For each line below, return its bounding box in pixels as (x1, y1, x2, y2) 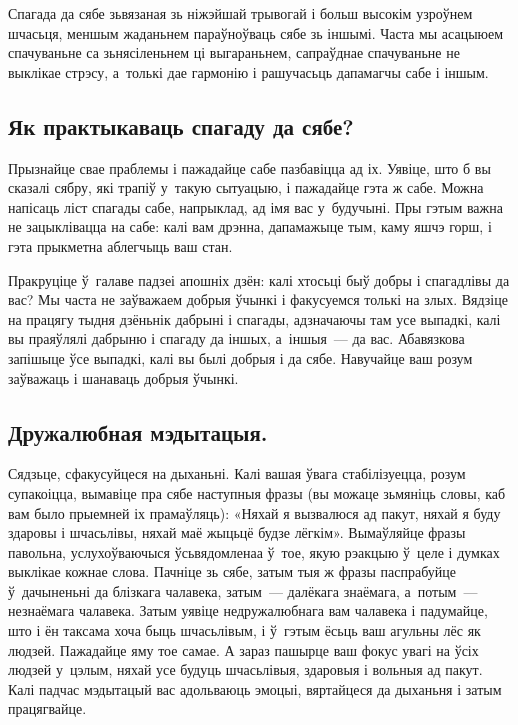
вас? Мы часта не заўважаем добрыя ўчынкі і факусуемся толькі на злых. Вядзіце (8, 289, 508, 310)
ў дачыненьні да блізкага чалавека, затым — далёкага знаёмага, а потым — (8, 580, 478, 601)
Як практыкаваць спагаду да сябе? (8, 110, 354, 141)
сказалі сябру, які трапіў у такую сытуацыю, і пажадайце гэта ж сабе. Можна (8, 177, 484, 198)
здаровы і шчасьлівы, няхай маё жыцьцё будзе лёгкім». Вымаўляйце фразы (8, 522, 466, 543)
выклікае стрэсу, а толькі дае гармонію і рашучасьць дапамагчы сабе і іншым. (8, 61, 489, 82)
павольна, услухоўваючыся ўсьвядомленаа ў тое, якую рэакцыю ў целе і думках (8, 541, 500, 562)
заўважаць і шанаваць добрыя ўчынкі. (8, 367, 239, 388)
